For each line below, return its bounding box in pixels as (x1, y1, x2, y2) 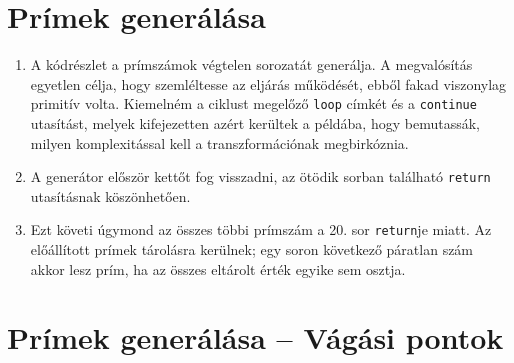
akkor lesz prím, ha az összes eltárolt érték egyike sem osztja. (30, 258, 406, 279)
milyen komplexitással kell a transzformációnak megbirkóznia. (30, 132, 409, 153)
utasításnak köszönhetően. (30, 185, 191, 206)
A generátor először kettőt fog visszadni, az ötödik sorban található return (30, 166, 491, 187)
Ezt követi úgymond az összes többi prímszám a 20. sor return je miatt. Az (30, 219, 492, 240)
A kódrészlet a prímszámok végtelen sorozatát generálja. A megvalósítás (30, 54, 473, 75)
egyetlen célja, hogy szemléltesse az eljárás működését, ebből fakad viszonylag (30, 73, 507, 94)
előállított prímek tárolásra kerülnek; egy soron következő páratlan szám (30, 239, 474, 260)
